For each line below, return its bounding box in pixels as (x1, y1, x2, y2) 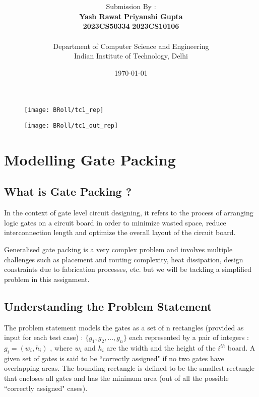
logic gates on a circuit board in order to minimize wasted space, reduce (4, 217, 226, 228)
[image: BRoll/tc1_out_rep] (24, 122, 118, 129)
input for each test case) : (4, 332, 83, 343)
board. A (227, 342, 255, 353)
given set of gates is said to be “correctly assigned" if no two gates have (4, 353, 224, 363)
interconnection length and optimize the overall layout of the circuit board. (4, 227, 236, 238)
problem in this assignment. (4, 273, 90, 284)
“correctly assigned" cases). (4, 382, 88, 393)
